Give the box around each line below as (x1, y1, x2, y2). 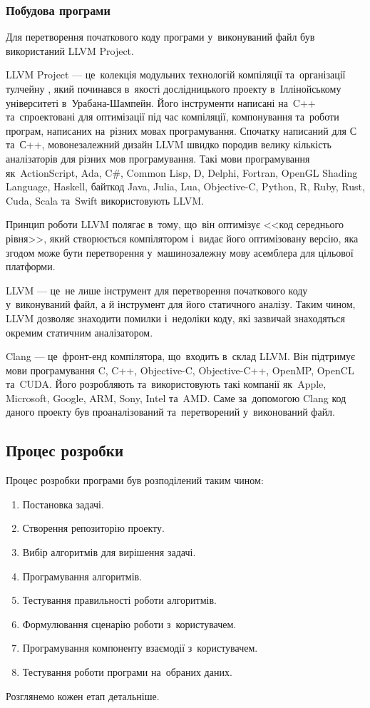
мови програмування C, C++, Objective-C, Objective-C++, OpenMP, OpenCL (6, 362, 354, 377)
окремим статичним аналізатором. (6, 324, 153, 339)
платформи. (6, 259, 56, 274)
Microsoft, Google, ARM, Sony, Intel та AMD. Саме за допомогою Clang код (6, 390, 346, 405)
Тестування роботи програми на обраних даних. (22, 665, 232, 679)
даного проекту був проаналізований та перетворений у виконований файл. (6, 404, 336, 419)
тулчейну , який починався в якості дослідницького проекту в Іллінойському (6, 81, 341, 96)
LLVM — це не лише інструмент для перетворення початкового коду (6, 282, 308, 297)
